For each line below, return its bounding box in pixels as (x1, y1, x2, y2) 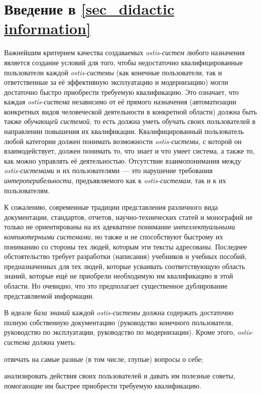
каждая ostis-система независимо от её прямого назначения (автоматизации (4, 96, 236, 107)
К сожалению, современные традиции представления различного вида (4, 202, 218, 212)
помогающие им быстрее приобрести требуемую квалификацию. (4, 380, 201, 390)
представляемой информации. (4, 290, 94, 301)
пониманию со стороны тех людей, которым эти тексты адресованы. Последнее (4, 241, 247, 251)
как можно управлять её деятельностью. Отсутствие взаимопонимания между (4, 155, 241, 166)
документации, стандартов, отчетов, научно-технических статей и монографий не (4, 211, 253, 222)
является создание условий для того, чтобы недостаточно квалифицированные (4, 57, 243, 67)
